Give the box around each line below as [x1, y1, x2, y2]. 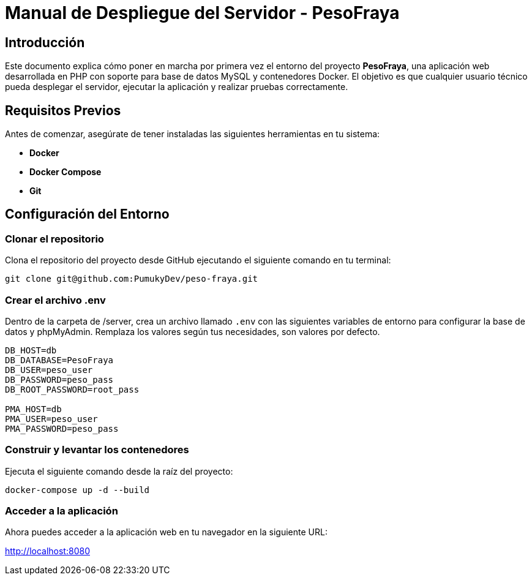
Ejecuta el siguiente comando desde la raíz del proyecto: [5, 465, 233, 476]
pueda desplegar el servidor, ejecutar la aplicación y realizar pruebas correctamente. [5, 81, 348, 92]
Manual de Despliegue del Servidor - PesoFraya [5, 2, 400, 23]
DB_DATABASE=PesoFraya [5, 355, 114, 365]
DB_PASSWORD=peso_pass [5, 374, 114, 385]
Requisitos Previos [5, 102, 121, 118]
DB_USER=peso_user [5, 364, 93, 375]
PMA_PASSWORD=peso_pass [5, 423, 119, 434]
